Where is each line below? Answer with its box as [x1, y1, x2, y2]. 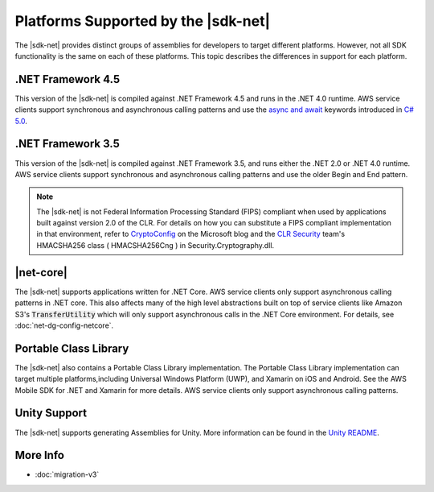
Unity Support [14, 407, 88, 420]
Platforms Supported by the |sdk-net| [14, 12, 271, 30]
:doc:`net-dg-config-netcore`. [14, 320, 114, 330]
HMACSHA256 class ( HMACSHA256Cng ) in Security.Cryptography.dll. [36, 240, 275, 250]
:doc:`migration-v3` [35, 469, 100, 479]
